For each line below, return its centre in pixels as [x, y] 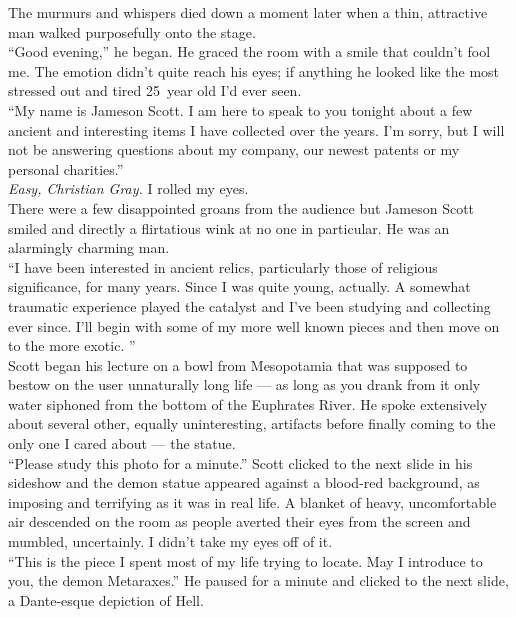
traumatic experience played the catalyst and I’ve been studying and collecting [249, 305]
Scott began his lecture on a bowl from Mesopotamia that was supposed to [238, 364]
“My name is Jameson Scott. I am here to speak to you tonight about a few [240, 109]
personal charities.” [66, 168]
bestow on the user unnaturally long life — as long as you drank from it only [244, 384]
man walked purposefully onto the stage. [132, 31]
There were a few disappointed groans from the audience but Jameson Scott [241, 207]
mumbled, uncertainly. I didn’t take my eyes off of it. [170, 541]
